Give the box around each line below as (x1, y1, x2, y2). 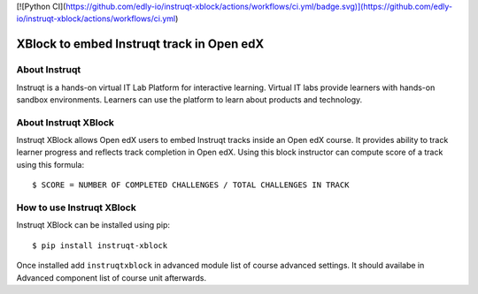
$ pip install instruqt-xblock (32, 240, 168, 251)
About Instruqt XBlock (16, 116, 115, 128)
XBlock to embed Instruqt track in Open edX (16, 36, 265, 52)
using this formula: (16, 159, 84, 170)
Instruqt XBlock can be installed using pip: (16, 220, 171, 230)
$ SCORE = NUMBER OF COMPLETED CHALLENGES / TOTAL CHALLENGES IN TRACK (32, 180, 350, 190)
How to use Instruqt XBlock (16, 201, 136, 214)
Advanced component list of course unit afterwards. (16, 272, 207, 283)
